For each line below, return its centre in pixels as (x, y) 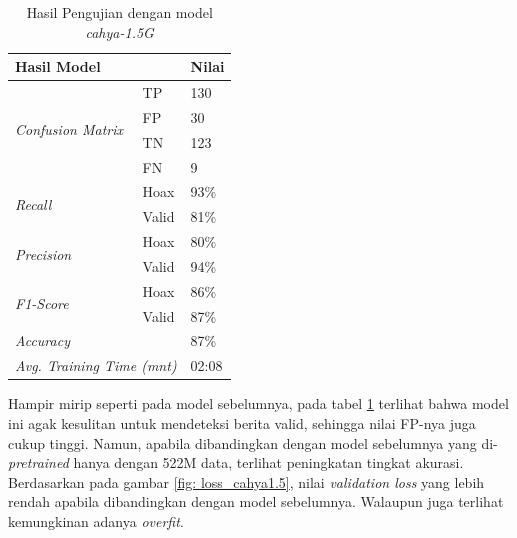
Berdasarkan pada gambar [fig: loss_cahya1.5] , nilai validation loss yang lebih (246, 481)
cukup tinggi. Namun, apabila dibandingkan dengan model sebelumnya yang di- (253, 442)
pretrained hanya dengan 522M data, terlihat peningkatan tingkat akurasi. (236, 462)
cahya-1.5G (119, 31)
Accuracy (42, 340)
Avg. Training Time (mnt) (96, 365)
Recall (33, 203)
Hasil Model (58, 66)
